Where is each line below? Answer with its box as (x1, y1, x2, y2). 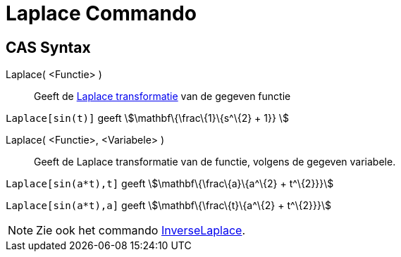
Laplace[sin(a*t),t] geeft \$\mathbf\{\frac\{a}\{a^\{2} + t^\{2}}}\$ (6, 177, 334, 190)
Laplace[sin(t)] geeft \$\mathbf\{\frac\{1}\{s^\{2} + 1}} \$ (6, 112, 289, 125)
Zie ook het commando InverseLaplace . (36, 223, 246, 238)
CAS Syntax (6, 38, 91, 56)
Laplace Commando (6, 1, 197, 25)
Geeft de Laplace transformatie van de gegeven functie (34, 90, 291, 103)
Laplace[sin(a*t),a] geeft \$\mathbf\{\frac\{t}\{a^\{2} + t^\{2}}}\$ (6, 199, 332, 212)
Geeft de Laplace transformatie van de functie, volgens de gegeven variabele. (34, 156, 396, 168)
